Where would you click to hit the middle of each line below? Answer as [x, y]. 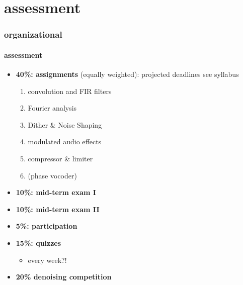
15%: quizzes [38, 243]
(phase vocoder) [52, 175]
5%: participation [47, 226]
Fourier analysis [52, 108]
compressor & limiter [60, 158]
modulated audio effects [65, 141]
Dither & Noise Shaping [65, 124]
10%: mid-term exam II [58, 209]
